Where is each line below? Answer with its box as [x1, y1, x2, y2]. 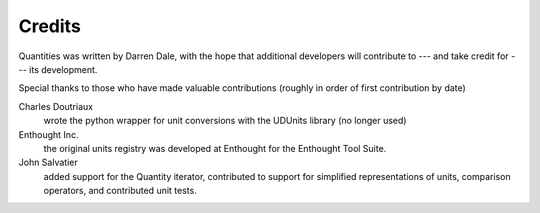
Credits [18, 15, 82, 37]
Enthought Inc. [18, 128, 79, 140]
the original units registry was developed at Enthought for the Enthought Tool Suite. [43, 142, 387, 154]
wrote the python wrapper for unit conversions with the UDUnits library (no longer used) [43, 115, 407, 127]
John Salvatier [18, 156, 79, 169]
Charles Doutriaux [18, 100, 94, 112]
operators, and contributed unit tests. [43, 185, 197, 197]
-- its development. [18, 63, 98, 75]
